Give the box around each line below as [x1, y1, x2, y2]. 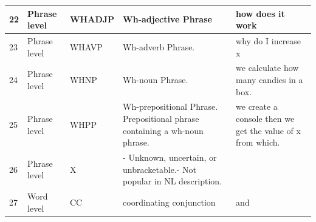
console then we [236, 112, 295, 124]
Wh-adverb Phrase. [123, 40, 195, 53]
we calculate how [236, 61, 299, 74]
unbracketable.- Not [123, 163, 197, 175]
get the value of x [236, 124, 301, 136]
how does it [236, 7, 285, 19]
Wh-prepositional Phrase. [123, 100, 218, 113]
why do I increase [236, 34, 301, 47]
